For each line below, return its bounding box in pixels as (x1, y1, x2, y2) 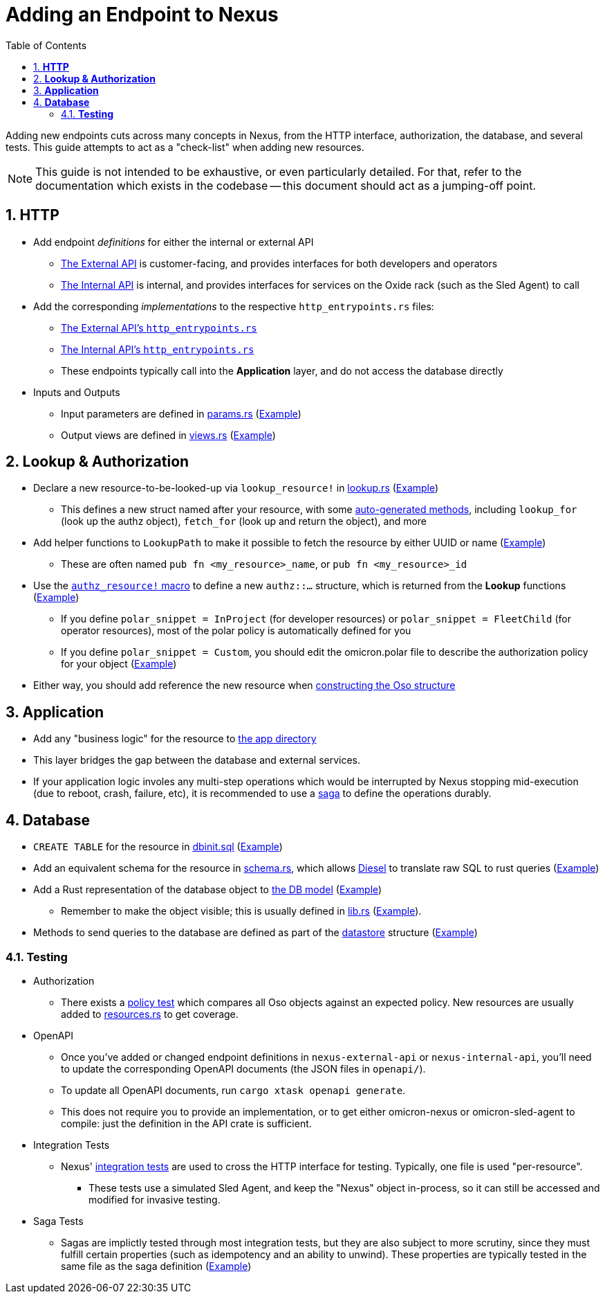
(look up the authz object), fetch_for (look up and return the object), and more (61, 515, 427, 528)
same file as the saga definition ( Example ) (61, 1260, 252, 1272)
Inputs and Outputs (33, 386, 120, 398)
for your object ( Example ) (61, 658, 177, 670)
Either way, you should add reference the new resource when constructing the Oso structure (33, 679, 456, 692)
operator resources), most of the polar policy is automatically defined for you (61, 625, 411, 637)
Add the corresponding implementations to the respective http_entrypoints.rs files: (33, 300, 434, 312)
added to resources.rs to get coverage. (61, 1007, 239, 1020)
